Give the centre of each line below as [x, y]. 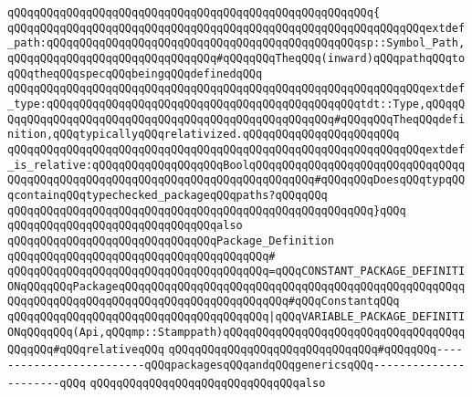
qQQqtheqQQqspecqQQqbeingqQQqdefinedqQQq [135, 73]
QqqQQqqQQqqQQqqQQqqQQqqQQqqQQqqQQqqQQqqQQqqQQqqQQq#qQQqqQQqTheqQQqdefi [236, 119]
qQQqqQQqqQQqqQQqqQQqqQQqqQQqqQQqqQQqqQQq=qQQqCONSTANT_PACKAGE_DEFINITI [236, 272]
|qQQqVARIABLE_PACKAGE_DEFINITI [367, 317]
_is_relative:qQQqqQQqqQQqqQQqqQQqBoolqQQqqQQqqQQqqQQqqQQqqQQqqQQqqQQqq [236, 165]
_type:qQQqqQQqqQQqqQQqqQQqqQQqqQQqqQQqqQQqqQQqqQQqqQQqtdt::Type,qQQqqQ [236, 104]
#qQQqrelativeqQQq [109, 350]
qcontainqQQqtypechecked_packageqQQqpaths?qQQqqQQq [168, 195]
